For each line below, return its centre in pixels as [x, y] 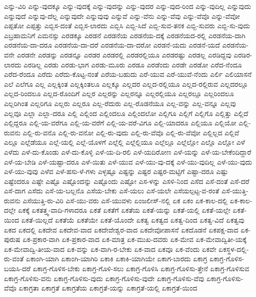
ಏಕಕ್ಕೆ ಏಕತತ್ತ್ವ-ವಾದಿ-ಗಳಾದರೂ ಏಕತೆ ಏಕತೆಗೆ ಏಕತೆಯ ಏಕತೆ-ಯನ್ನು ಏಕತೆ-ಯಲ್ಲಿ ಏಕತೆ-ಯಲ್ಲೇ [124, 210]
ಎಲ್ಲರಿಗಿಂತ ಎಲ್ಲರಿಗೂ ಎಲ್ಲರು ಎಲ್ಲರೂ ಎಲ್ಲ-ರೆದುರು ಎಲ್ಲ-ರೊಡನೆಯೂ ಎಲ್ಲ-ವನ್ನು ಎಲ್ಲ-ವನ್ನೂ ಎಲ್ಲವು [120, 103]
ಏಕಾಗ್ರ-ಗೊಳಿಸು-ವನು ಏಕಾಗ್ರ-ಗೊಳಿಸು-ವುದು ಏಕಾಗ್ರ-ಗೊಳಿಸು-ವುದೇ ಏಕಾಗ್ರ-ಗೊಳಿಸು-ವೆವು [104, 278]
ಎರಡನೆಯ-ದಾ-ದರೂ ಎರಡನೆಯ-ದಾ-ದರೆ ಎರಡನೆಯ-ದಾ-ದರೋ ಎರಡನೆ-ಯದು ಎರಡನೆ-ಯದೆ [112, 45]
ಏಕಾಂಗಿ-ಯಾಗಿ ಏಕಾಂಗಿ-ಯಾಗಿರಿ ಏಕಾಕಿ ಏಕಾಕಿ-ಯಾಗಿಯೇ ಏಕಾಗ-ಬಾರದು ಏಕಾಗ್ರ [117, 259]
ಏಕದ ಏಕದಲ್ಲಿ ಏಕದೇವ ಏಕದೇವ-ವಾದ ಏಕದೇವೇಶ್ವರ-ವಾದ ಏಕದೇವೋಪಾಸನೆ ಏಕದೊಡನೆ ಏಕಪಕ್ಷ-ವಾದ [121, 229]
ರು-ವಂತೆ [14, 259]
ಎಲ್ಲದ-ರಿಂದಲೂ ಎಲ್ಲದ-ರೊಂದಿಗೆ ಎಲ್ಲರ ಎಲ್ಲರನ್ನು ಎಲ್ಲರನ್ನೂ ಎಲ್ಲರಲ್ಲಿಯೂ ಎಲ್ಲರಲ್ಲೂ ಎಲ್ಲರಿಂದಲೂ [119, 93]
